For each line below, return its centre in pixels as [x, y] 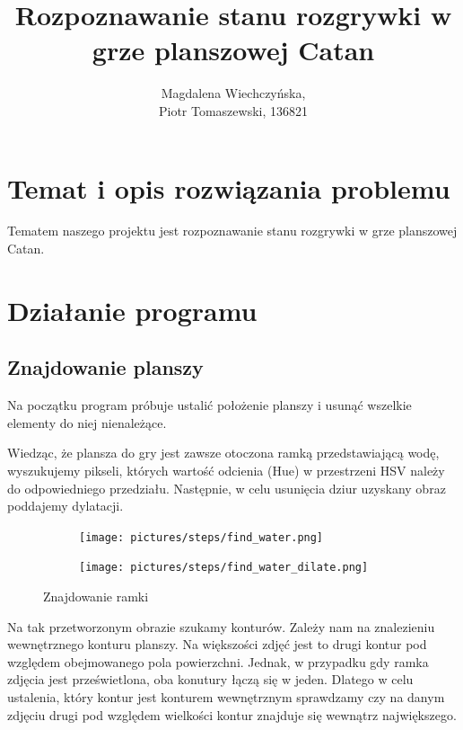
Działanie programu [132, 310]
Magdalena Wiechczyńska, [233, 93]
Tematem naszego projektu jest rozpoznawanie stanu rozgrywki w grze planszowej [232, 231]
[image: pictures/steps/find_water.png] [201, 537]
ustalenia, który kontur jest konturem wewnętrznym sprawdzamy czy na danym [226, 697]
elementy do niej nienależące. [87, 422]
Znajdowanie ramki [96, 596]
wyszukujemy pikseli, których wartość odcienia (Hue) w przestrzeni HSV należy [226, 470]
